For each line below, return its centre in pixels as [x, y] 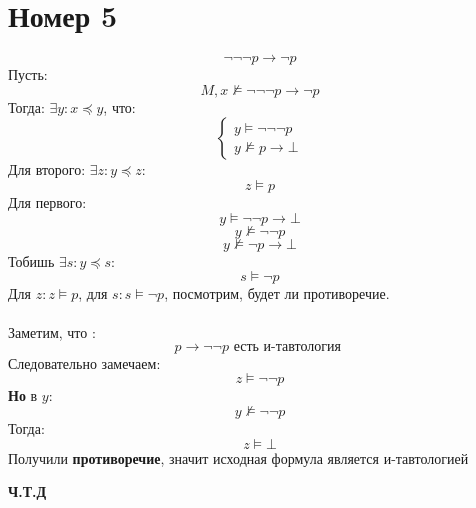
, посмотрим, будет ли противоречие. [277, 293]
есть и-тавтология [287, 346]
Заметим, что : [52, 332]
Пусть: [28, 74]
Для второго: [47, 169]
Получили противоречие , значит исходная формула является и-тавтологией [238, 457]
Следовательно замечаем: [84, 362]
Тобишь [31, 260]
